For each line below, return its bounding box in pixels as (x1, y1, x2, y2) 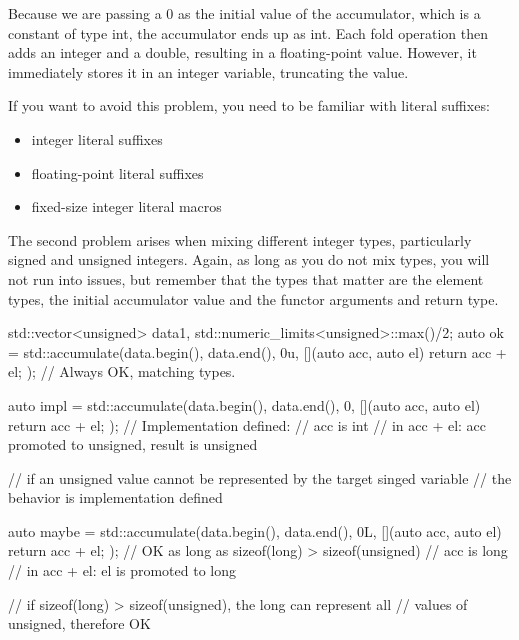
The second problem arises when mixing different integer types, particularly (8, 229, 472, 250)
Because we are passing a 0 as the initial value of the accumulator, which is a (8, 3, 481, 23)
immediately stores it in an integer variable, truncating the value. (8, 61, 409, 82)
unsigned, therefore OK (8, 613, 151, 634)
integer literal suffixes (31, 128, 163, 149)
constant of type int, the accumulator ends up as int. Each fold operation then (8, 22, 489, 43)
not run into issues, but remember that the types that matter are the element (8, 268, 484, 289)
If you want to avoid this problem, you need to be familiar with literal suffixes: (8, 95, 490, 116)
